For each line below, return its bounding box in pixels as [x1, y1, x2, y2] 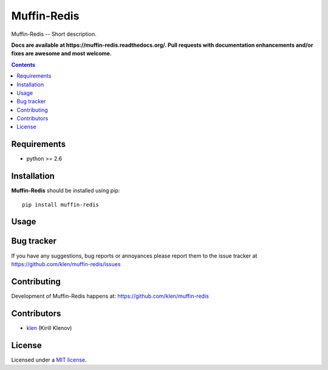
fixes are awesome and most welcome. [11, 50, 112, 57]
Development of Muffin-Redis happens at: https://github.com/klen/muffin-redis [11, 292, 209, 300]
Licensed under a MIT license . [11, 356, 87, 363]
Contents [11, 61, 36, 68]
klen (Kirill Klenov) [26, 324, 72, 331]
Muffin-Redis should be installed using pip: [11, 187, 120, 194]
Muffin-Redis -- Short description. [11, 30, 97, 38]
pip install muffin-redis [22, 201, 100, 208]
